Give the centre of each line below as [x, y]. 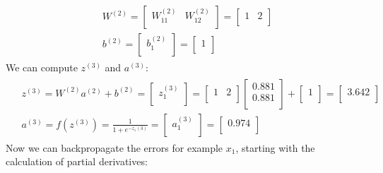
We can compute [42, 67]
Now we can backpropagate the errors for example [114, 147]
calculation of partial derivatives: [77, 161]
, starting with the [275, 147]
